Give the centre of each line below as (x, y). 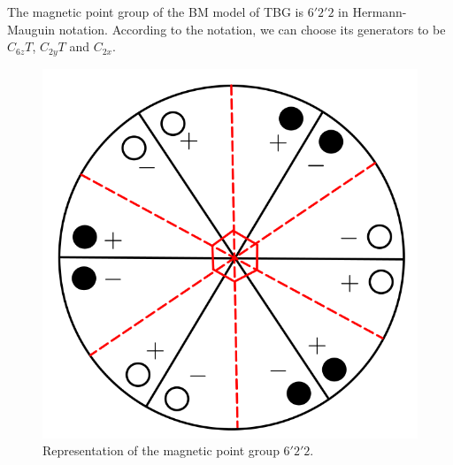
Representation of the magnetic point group (161, 450)
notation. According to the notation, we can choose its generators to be (252, 29)
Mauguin (31, 29)
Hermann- (380, 11)
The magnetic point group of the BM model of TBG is (156, 11)
